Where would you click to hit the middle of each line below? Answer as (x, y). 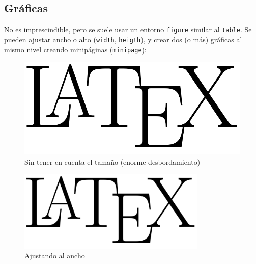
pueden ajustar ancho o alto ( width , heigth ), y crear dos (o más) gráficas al (123, 39)
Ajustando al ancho (55, 256)
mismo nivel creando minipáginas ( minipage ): (75, 49)
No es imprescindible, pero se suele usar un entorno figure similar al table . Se (128, 29)
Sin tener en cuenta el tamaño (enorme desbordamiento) (112, 162)
